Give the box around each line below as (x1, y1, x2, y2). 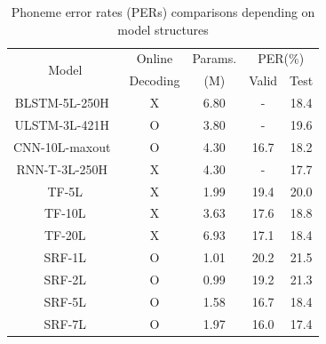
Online (136, 49, 173, 68)
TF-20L (44, 226, 86, 244)
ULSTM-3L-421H (14, 115, 110, 133)
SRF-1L (44, 248, 87, 267)
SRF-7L (44, 314, 87, 332)
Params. (192, 49, 237, 68)
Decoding (129, 71, 180, 90)
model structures (117, 20, 209, 38)
